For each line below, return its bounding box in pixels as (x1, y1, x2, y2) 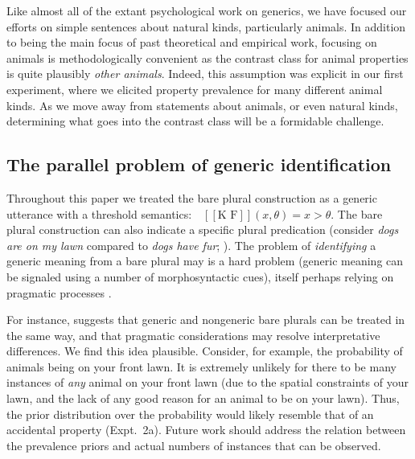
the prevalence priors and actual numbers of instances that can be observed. (6, 436, 381, 453)
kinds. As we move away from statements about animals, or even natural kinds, (6, 96, 398, 113)
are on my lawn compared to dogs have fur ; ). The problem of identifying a (6, 236, 376, 253)
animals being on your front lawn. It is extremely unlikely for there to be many (6, 358, 397, 375)
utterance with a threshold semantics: (6, 205, 192, 222)
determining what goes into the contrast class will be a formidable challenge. (6, 113, 384, 129)
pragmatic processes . (6, 284, 112, 301)
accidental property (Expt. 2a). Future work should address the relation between (6, 421, 406, 438)
